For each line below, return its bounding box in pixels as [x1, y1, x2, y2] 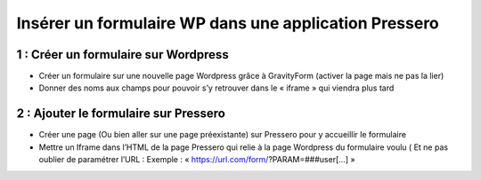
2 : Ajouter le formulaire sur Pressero [16, 106, 226, 121]
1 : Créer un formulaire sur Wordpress [16, 47, 229, 62]
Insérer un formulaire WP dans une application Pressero [16, 13, 440, 33]
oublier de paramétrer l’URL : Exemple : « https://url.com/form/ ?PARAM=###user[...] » [38, 154, 355, 165]
